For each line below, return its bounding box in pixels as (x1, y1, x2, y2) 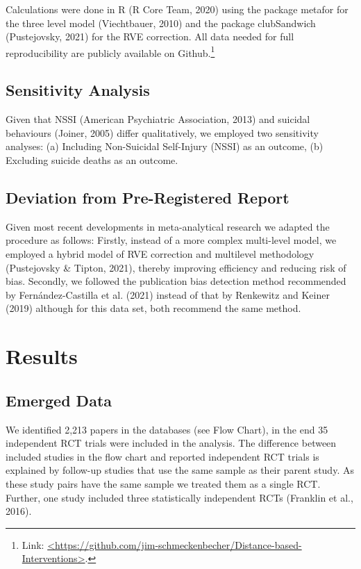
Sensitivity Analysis (6, 79, 150, 101)
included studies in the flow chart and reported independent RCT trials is (6, 449, 319, 463)
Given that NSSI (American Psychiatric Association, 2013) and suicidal (6, 112, 310, 126)
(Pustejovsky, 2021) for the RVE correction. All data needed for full (6, 29, 294, 44)
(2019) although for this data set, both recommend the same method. (6, 301, 301, 315)
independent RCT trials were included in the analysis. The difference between (6, 436, 337, 450)
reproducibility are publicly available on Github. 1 (6, 43, 215, 60)
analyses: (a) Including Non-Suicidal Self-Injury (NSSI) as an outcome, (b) (6, 139, 324, 154)
